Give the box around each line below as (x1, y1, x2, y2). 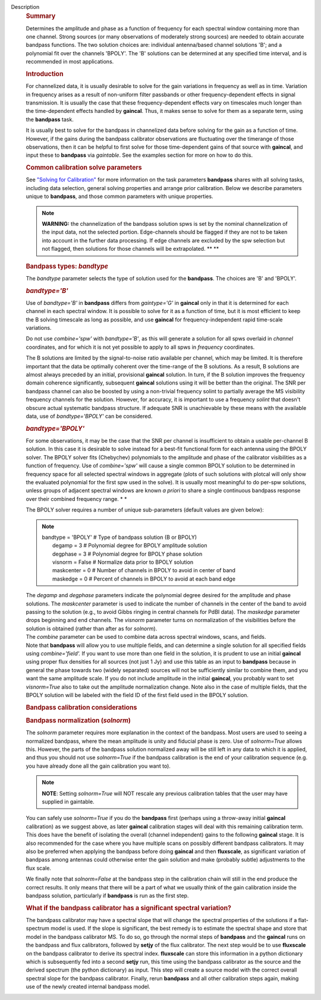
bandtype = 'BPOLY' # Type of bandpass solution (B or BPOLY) (42, 534, 197, 541)
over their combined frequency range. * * (26, 495, 127, 502)
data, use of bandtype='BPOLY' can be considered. (26, 412, 153, 419)
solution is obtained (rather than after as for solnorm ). (26, 624, 158, 632)
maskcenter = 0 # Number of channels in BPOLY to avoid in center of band (52, 567, 236, 574)
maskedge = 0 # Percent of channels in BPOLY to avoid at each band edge (52, 575, 236, 582)
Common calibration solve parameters (26, 163, 142, 172)
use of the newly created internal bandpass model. (26, 983, 151, 990)
